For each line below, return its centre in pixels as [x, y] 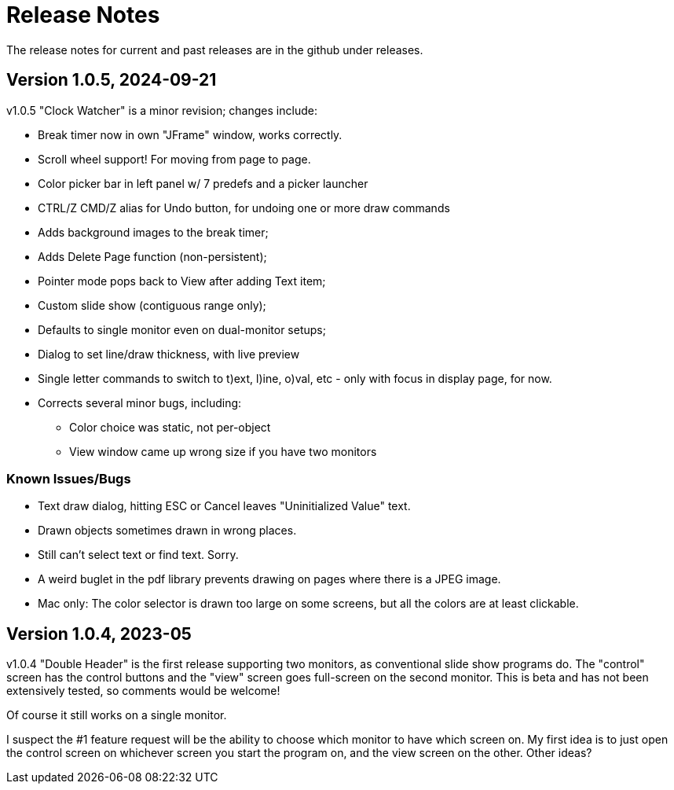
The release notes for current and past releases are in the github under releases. [215, 50]
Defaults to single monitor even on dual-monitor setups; [182, 329]
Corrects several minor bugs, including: [140, 402]
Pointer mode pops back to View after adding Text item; [182, 281]
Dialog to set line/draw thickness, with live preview [169, 354]
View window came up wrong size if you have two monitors [223, 451]
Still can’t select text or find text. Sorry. [138, 555]
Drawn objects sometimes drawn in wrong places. [167, 531]
